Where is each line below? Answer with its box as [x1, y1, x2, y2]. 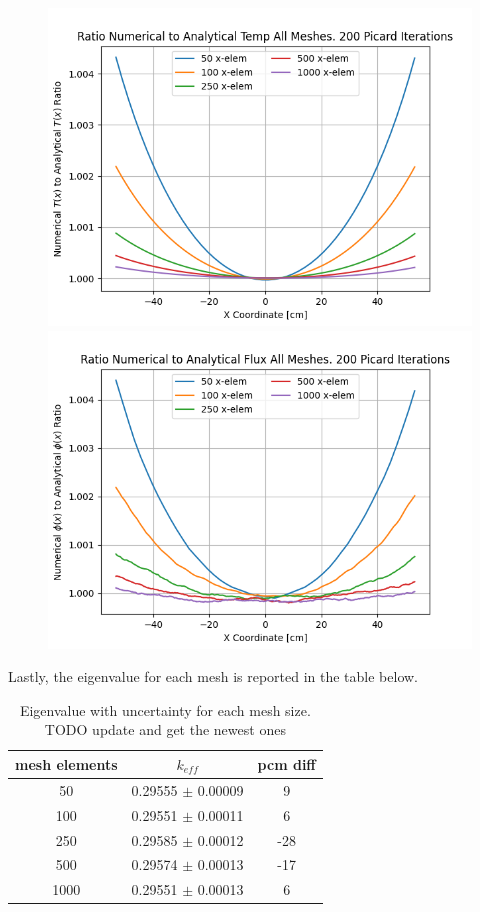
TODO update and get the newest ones [44, 719, 286, 740]
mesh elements [15, 753, 118, 774]
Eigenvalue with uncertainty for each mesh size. [19, 699, 311, 720]
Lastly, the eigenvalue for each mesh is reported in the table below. [8, 666, 419, 687]
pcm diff [257, 753, 316, 774]
